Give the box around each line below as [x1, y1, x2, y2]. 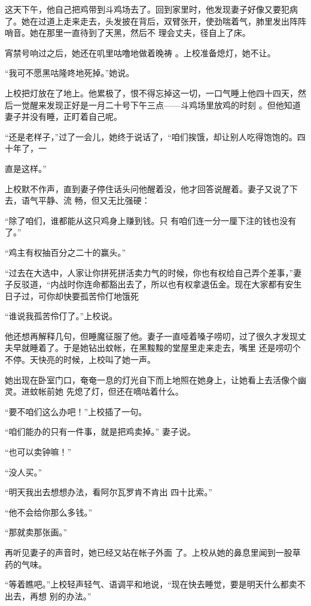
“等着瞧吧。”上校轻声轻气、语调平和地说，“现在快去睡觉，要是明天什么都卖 [5, 578, 297, 590]
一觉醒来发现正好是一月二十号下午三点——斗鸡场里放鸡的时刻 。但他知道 [13, 98, 301, 111]
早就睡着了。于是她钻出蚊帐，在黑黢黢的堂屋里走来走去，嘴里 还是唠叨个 [13, 341, 301, 354]
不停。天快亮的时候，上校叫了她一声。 [5, 353, 155, 366]
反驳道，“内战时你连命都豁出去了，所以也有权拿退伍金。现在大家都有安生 [13, 278, 302, 290]
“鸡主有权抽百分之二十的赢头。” [5, 246, 126, 258]
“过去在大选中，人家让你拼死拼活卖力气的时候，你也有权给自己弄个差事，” [5, 266, 294, 278]
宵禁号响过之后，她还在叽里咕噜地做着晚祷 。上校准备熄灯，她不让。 [5, 46, 276, 59]
